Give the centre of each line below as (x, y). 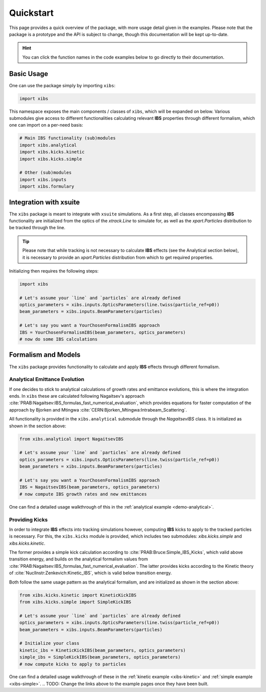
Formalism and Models (45, 355)
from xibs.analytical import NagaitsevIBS (71, 439)
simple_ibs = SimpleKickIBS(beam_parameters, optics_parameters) (100, 657)
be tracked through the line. (37, 228)
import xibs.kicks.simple (51, 159)
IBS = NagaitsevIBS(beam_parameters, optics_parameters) (90, 487)
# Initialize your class (50, 643)
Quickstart (32, 13)
